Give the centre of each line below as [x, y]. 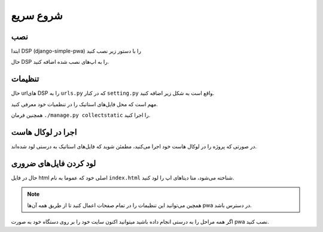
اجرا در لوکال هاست [44, 132]
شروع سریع [37, 16]
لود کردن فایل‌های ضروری [54, 163]
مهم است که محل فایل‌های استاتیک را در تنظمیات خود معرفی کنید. [85, 104]
